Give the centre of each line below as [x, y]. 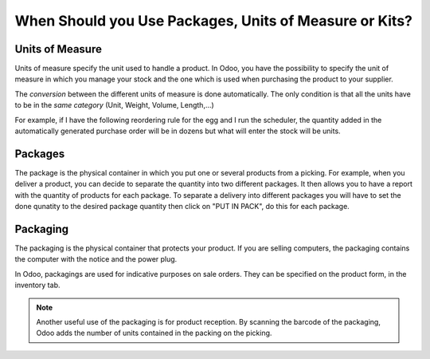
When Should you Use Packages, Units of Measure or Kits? [214, 21]
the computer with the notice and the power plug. [96, 259]
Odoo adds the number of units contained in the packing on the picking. [154, 333]
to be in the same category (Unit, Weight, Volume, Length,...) [114, 105]
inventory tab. [37, 285]
